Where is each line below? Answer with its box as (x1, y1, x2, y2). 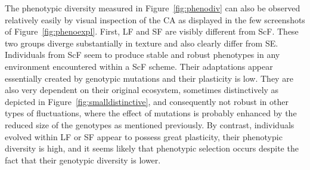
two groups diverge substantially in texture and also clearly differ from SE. (5, 36, 278, 49)
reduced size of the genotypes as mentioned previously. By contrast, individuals (5, 118, 294, 131)
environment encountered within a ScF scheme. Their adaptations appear (5, 60, 273, 72)
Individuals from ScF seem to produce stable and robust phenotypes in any (5, 48, 280, 61)
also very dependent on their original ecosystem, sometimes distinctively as (5, 84, 279, 96)
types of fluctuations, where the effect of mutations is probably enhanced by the (5, 107, 297, 119)
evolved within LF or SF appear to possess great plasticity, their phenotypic (5, 130, 283, 143)
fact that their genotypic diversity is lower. (5, 153, 161, 166)
